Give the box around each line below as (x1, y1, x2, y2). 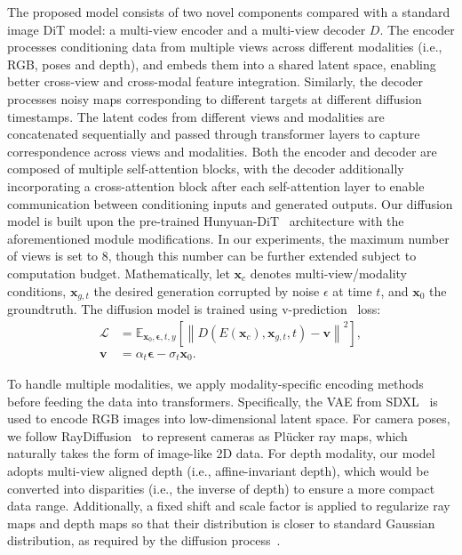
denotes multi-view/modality (250, 263, 407, 282)
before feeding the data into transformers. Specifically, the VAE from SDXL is (7, 391, 438, 410)
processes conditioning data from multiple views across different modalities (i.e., (7, 37, 442, 56)
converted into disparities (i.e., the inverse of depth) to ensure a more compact (7, 479, 435, 497)
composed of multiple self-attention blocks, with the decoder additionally (7, 159, 404, 178)
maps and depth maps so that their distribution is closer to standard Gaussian (7, 513, 435, 532)
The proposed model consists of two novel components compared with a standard (7, 3, 450, 20)
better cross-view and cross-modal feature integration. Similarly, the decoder (7, 72, 424, 91)
